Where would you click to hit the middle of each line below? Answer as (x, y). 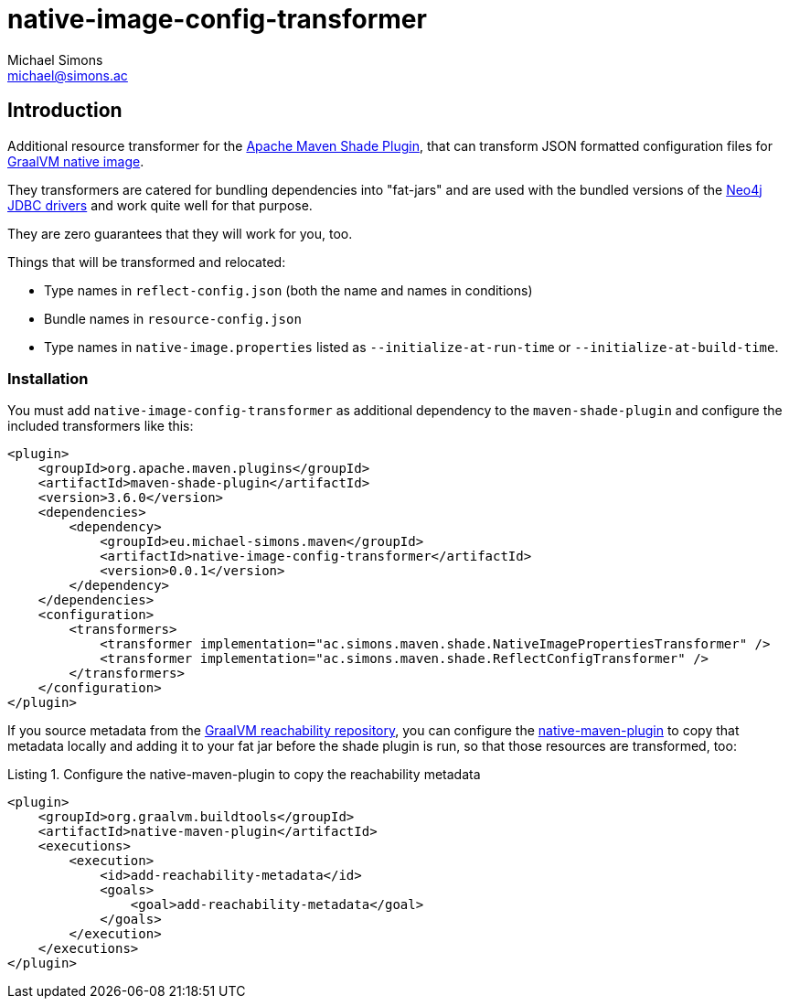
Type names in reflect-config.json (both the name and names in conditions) (288, 290)
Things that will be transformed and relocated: (147, 262)
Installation (48, 378)
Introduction (65, 111)
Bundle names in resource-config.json (173, 318)
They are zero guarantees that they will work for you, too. (180, 233)
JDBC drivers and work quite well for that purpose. (160, 205)
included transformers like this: (101, 426)
